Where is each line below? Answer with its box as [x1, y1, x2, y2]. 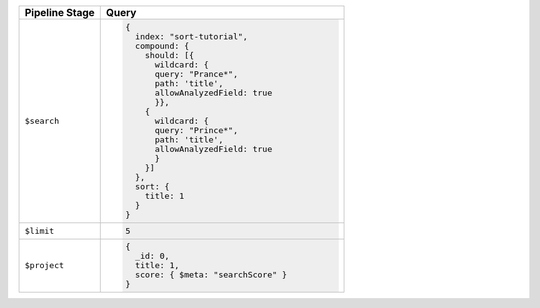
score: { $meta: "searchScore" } [135, 270, 287, 280]
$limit [24, 225, 55, 236]
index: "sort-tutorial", [135, 31, 249, 42]
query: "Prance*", [154, 68, 239, 79]
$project [24, 260, 65, 271]
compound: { [135, 40, 190, 51]
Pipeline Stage [24, 6, 95, 19]
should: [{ [145, 50, 195, 60]
